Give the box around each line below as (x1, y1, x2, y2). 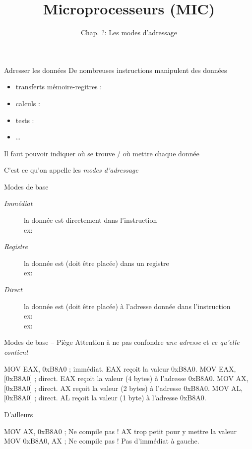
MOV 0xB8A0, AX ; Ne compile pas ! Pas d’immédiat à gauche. (4, 436, 199, 446)
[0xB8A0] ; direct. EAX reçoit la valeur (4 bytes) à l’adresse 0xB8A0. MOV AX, (4, 373, 249, 384)
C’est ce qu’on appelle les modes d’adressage (4, 165, 138, 175)
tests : (15, 115, 34, 125)
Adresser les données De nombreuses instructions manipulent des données (4, 64, 227, 75)
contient (4, 347, 28, 357)
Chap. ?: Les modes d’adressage (80, 27, 178, 38)
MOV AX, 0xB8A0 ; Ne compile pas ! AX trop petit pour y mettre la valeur (4, 426, 237, 436)
